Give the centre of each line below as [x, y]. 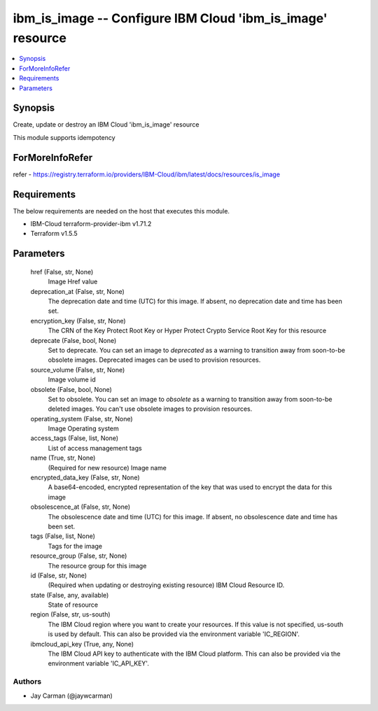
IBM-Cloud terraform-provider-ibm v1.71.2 [91, 224]
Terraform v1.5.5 [54, 234]
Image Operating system [83, 429]
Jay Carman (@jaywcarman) [72, 696]
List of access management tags [95, 448]
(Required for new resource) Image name [107, 467]
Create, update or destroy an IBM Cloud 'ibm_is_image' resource [106, 125]
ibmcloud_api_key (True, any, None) [82, 644]
